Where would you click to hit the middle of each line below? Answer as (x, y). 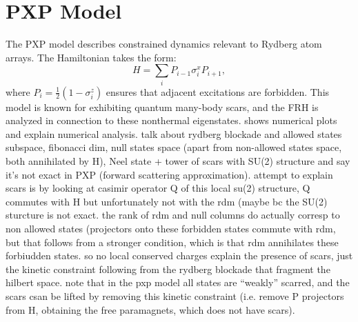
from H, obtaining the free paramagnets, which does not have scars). (150, 309)
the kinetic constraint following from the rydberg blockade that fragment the (168, 269)
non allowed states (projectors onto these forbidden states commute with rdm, (171, 228)
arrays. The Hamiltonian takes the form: (91, 57)
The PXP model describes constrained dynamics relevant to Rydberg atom (164, 44)
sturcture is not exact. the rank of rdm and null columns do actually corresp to (173, 215)
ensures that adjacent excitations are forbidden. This (218, 91)
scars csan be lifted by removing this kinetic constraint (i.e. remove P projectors (175, 295)
